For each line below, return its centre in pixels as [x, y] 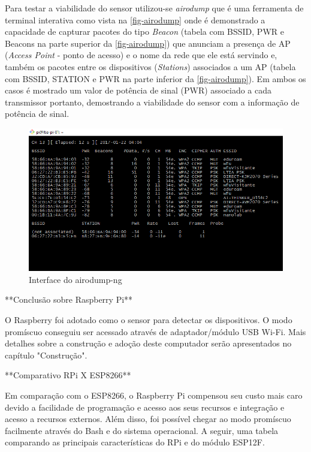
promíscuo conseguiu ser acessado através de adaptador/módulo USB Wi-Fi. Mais [155, 331]
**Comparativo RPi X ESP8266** [68, 375]
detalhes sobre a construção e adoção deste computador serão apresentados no [148, 343]
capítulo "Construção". [46, 355]
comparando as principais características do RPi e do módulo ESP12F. [135, 442]
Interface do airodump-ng [76, 279]
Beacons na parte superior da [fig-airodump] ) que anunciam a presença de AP [148, 43]
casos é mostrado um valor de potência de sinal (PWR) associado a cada [138, 90]
